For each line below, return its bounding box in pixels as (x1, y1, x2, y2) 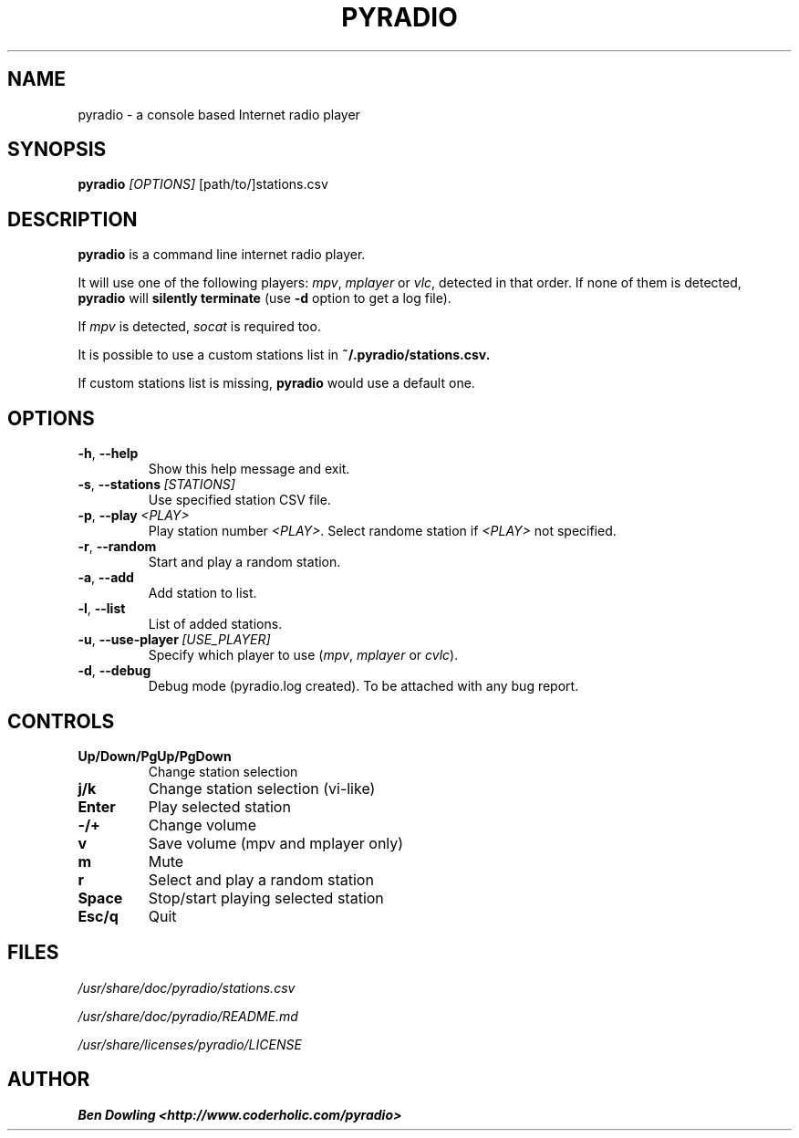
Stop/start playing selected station (148, 888, 384, 907)
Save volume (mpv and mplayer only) (148, 833, 404, 852)
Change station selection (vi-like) (148, 778, 376, 798)
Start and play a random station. (148, 554, 341, 570)
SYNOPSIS (7, 138, 107, 162)
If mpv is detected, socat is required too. (78, 318, 321, 335)
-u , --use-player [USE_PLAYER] (78, 632, 271, 648)
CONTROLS (7, 709, 115, 733)
